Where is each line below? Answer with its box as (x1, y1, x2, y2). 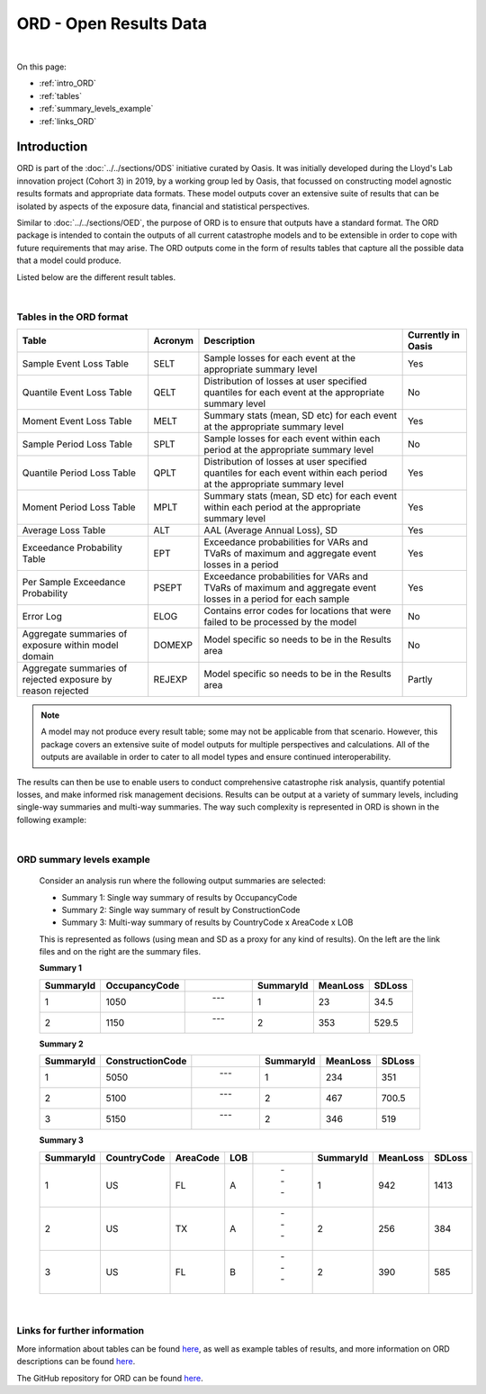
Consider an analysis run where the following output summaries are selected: (39, 875, 326, 886)
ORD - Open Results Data (16, 14, 207, 33)
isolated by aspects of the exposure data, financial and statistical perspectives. (16, 201, 310, 212)
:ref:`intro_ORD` (39, 77, 96, 89)
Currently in (407, 329, 461, 341)
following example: (16, 814, 87, 825)
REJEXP (153, 674, 188, 686)
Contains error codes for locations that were (203, 604, 391, 617)
